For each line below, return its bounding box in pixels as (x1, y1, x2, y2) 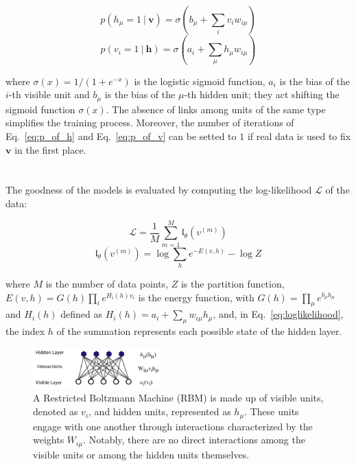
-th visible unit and (8, 87, 90, 102)
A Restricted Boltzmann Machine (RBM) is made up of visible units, (33, 391, 324, 405)
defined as (60, 307, 103, 321)
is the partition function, (180, 277, 285, 291)
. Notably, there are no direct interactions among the (83, 432, 305, 447)
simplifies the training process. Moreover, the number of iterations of (5, 115, 294, 130)
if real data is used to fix (247, 129, 351, 143)
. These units (244, 404, 299, 419)
